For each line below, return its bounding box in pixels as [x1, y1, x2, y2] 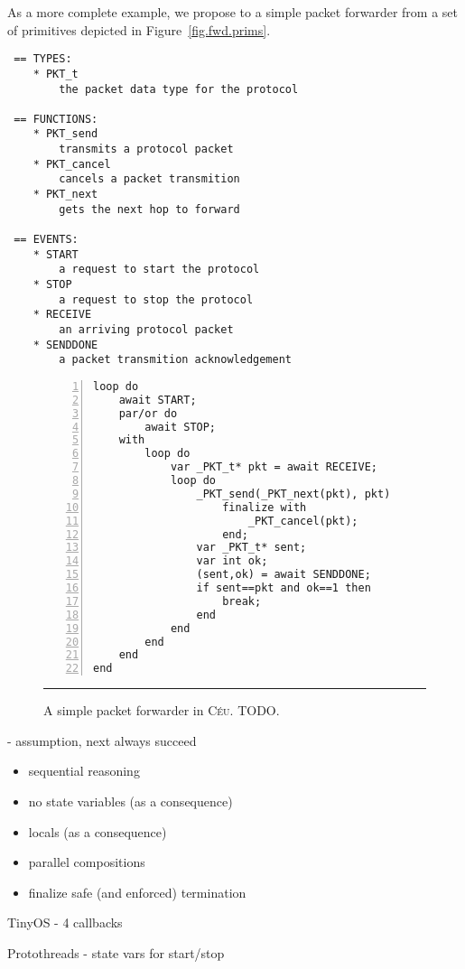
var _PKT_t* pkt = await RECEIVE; [170, 461, 377, 474]
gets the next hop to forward [59, 202, 240, 216]
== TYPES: [14, 52, 72, 66]
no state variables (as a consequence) [28, 792, 233, 810]
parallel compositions [28, 853, 145, 871]
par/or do [118, 406, 178, 420]
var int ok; [196, 554, 268, 568]
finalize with [222, 500, 307, 514]
